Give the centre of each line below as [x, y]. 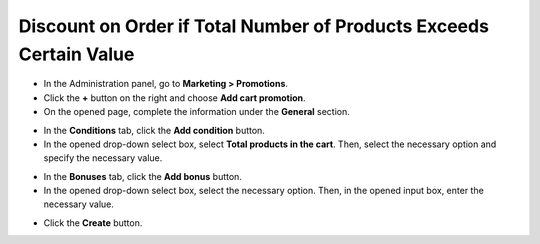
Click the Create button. [93, 222]
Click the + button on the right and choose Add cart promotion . [174, 97]
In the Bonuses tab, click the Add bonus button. [142, 176]
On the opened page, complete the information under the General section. [196, 112]
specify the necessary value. [103, 158]
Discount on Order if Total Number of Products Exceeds [254, 26]
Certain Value [76, 54]
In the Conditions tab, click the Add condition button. [154, 130]
